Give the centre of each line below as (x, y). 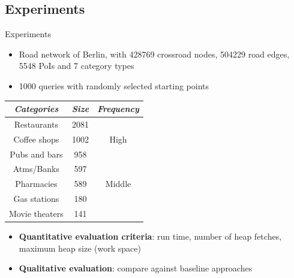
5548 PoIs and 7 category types (76, 66)
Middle (118, 184)
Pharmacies (36, 184)
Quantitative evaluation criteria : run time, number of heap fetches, (150, 236)
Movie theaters (36, 213)
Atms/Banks (36, 169)
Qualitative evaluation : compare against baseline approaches (136, 268)
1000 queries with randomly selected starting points (114, 85)
